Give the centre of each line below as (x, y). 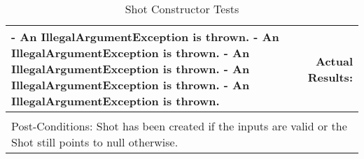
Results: (330, 77)
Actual (334, 61)
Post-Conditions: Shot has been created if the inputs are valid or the (179, 126)
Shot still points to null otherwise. (95, 142)
